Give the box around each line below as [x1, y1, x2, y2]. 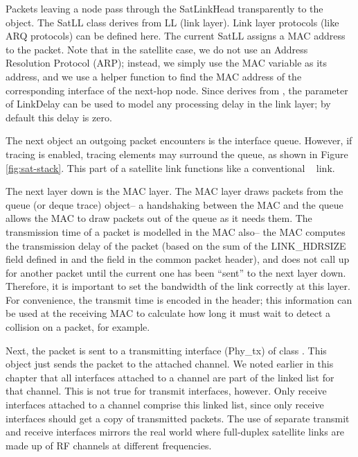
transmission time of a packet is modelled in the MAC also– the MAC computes [6, 224, 346, 239]
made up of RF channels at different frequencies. [6, 438, 212, 452]
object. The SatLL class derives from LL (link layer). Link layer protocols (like [6, 15, 339, 29]
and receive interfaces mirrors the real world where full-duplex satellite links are [6, 424, 345, 439]
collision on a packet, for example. [6, 320, 150, 334]
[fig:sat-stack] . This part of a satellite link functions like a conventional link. [6, 160, 335, 175]
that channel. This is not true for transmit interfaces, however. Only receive [6, 383, 327, 398]
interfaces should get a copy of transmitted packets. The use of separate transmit [6, 411, 350, 425]
